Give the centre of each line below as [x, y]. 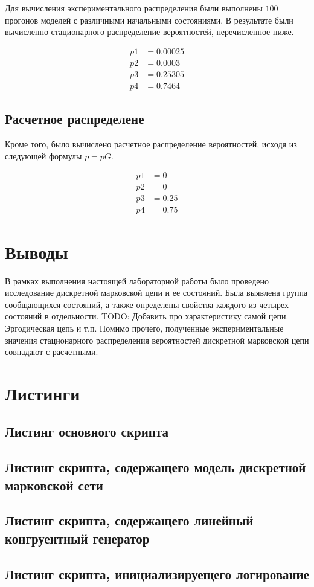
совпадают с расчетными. [52, 352]
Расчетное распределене [75, 119]
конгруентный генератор [77, 538]
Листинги [43, 393]
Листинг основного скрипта [87, 431]
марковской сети [54, 485]
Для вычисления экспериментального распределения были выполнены [134, 8]
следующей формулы [43, 156]
